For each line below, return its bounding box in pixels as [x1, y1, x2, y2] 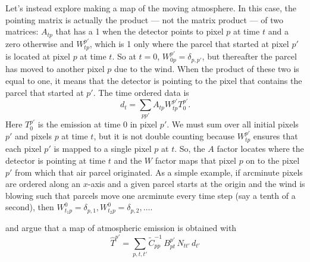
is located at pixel [5, 50, 70, 63]
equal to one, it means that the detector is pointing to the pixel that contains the [5, 74, 302, 87]
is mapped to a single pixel [54, 142, 152, 155]
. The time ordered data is [93, 86, 189, 98]
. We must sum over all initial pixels [167, 118, 299, 130]
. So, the [174, 142, 205, 155]
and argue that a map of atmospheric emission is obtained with [5, 222, 237, 234]
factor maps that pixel [155, 154, 236, 167]
